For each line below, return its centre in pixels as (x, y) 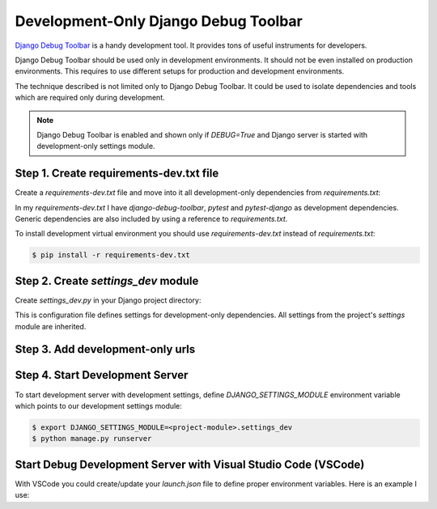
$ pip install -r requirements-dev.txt (111, 255)
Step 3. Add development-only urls (105, 349)
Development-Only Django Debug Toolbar (159, 21)
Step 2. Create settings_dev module (107, 280)
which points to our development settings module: (98, 405)
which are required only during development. (90, 98)
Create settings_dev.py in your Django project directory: (108, 300)
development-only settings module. (96, 146)
